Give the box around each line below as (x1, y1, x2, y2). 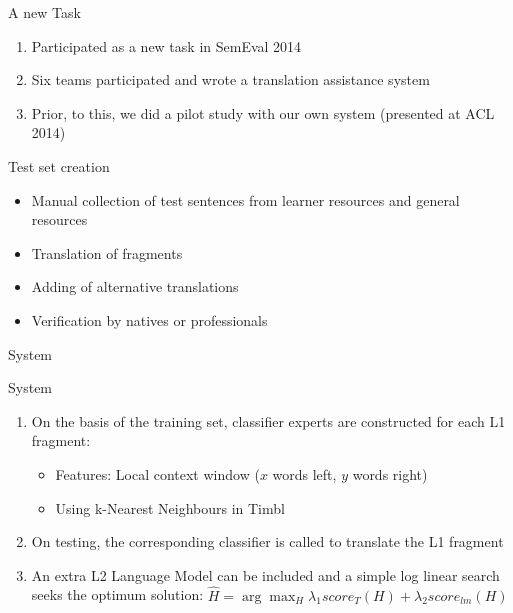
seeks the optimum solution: (31, 584, 204, 605)
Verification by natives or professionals (31, 309, 268, 330)
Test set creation (8, 155, 110, 176)
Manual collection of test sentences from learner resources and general (31, 189, 460, 210)
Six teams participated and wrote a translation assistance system (31, 69, 430, 90)
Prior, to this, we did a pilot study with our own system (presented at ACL (31, 102, 495, 123)
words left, (272, 463, 337, 484)
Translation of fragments (31, 242, 183, 263)
